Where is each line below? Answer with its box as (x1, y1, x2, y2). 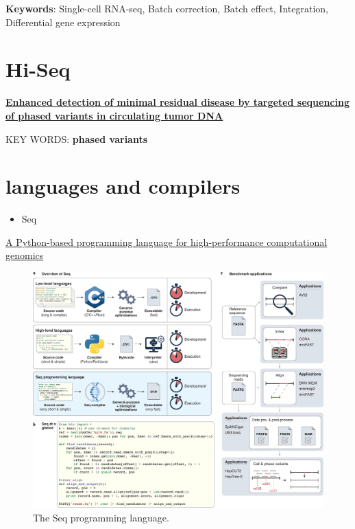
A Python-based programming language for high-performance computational (5, 234, 328, 249)
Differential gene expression (5, 14, 121, 29)
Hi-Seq (5, 55, 71, 83)
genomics (5, 248, 44, 262)
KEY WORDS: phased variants (5, 131, 148, 146)
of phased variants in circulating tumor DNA (5, 108, 223, 122)
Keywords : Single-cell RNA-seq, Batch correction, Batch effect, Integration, (5, 1, 328, 15)
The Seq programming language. (33, 510, 169, 524)
